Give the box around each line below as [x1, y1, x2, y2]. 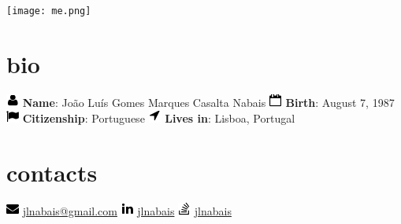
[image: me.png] [6, 6, 91, 17]
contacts [6, 156, 98, 189]
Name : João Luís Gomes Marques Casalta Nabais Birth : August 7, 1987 [22, 94, 395, 110]
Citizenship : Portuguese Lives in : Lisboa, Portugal [22, 110, 295, 127]
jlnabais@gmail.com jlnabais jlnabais [22, 203, 232, 219]
